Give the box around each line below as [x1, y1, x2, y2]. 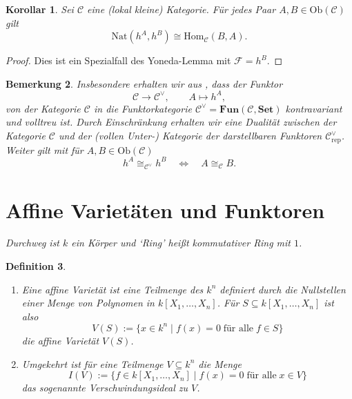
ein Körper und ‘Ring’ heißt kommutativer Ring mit [71, 235, 291, 250]
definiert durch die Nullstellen [219, 282, 346, 296]
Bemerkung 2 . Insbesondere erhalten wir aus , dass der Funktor [6, 76, 283, 90]
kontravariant [285, 101, 342, 115]
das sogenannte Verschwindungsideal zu [21, 380, 188, 395]
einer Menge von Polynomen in [21, 295, 155, 310]
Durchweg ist [6, 235, 60, 250]
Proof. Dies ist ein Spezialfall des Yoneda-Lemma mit [6, 53, 231, 68]
